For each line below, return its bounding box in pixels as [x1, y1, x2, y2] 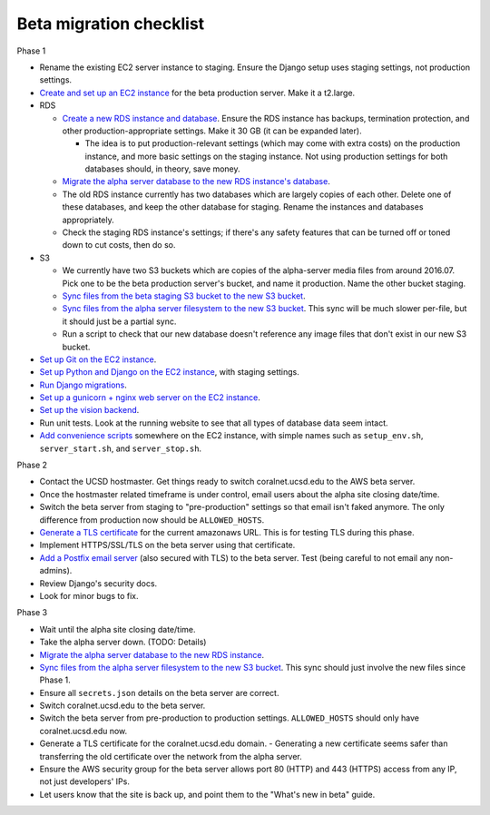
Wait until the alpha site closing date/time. [39, 624, 196, 634]
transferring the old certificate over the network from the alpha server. [39, 751, 303, 761]
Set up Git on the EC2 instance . [39, 354, 157, 365]
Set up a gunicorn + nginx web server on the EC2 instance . [39, 392, 260, 403]
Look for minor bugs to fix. [39, 590, 140, 601]
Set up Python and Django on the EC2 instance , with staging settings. [39, 367, 299, 378]
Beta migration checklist [16, 14, 205, 34]
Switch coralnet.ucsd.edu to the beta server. [39, 700, 206, 712]
